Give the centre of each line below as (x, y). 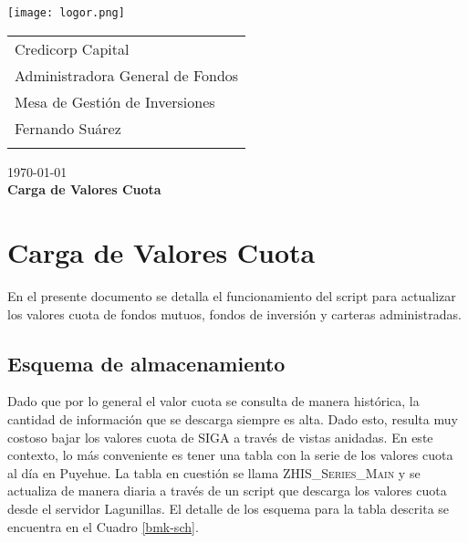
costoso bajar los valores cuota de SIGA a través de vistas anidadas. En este (220, 437)
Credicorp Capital (72, 48)
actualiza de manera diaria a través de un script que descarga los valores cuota (227, 491)
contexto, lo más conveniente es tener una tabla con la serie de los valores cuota (230, 455)
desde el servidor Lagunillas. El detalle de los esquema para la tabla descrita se (229, 508)
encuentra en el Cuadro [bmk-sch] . (103, 526)
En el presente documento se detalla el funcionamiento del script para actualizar (232, 295)
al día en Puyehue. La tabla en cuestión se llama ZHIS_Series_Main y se (214, 472)
